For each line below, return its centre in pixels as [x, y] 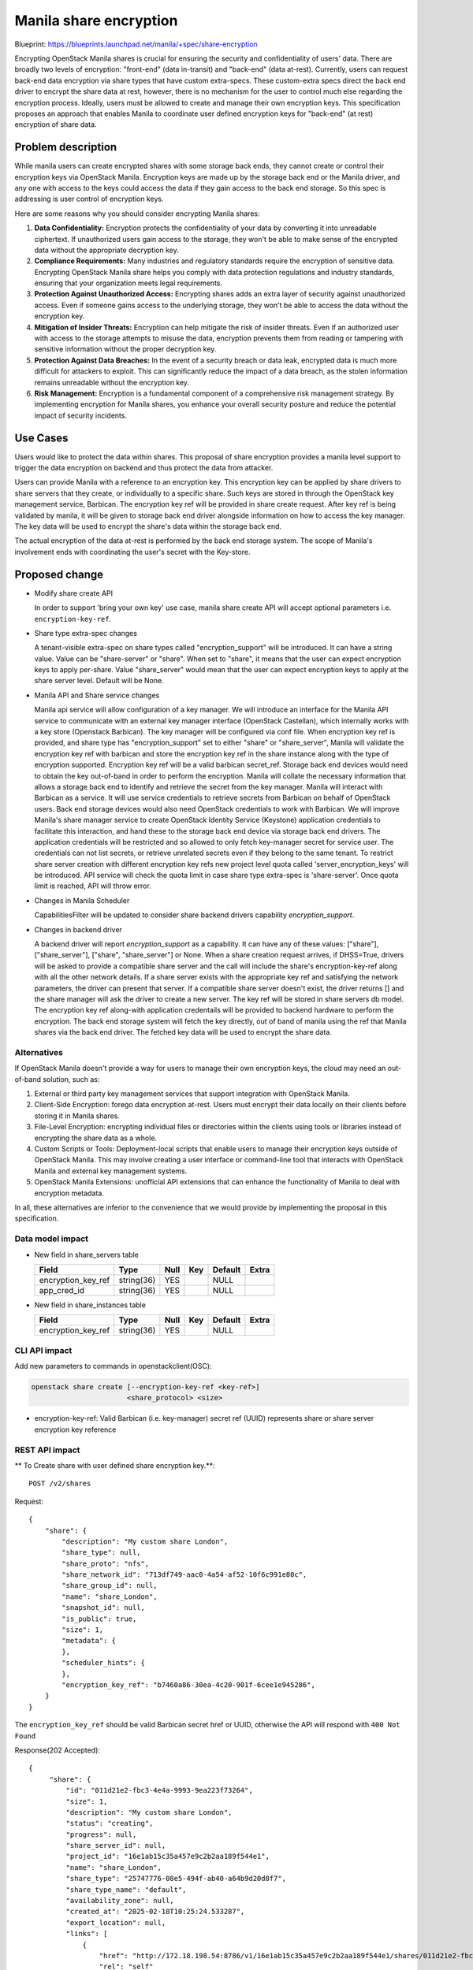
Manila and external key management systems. [111, 1171]
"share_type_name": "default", [126, 1890]
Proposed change [59, 574]
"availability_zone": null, [120, 1901]
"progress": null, [101, 1834]
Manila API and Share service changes [97, 695]
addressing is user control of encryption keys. [89, 199]
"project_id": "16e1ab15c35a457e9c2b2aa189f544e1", [168, 1857]
